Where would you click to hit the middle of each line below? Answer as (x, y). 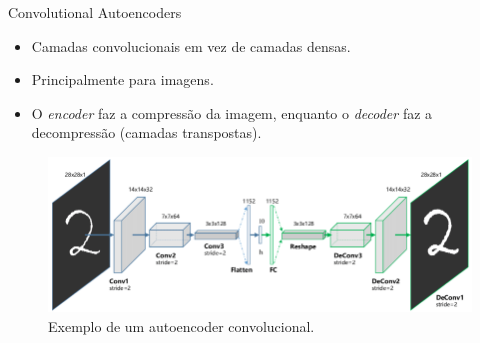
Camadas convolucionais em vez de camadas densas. (191, 45)
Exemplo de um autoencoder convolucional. (181, 325)
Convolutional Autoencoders (95, 12)
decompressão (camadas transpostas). (146, 132)
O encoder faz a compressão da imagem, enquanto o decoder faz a (232, 112)
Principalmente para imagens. (122, 79)
